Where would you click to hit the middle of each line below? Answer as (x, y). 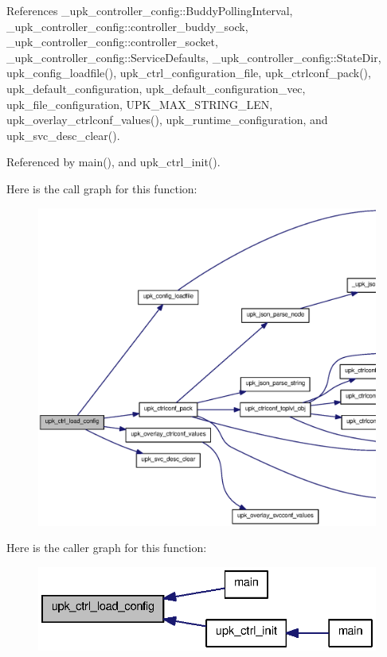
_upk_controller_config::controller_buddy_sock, (127, 26)
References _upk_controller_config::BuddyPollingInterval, (150, 10)
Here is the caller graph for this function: (107, 548)
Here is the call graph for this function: (102, 188)
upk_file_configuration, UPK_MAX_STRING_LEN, (140, 104)
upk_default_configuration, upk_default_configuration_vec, (156, 88)
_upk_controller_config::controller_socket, (112, 42)
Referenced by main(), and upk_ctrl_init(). (113, 162)
